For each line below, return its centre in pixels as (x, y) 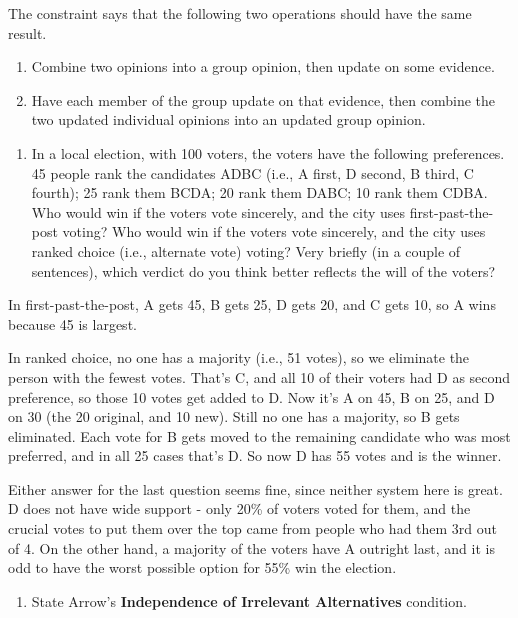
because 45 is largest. (72, 323)
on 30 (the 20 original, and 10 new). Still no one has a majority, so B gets (234, 416)
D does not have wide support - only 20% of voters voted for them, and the (239, 508)
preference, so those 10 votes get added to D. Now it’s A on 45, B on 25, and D (251, 396)
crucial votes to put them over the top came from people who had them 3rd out (253, 528)
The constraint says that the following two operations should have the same (240, 13)
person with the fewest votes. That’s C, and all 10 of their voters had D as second (259, 376)
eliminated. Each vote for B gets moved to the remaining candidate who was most (259, 435)
